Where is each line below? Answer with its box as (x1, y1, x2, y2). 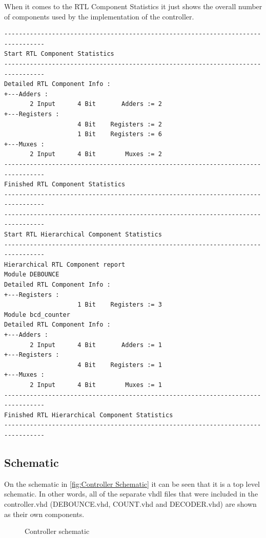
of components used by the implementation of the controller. (4, 11, 194, 21)
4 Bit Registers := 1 (77, 361, 162, 369)
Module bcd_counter (4, 311, 70, 318)
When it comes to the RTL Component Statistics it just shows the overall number (4, 1, 262, 11)
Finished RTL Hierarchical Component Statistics (4, 411, 173, 419)
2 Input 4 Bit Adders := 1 (30, 341, 162, 349)
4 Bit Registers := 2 (77, 120, 162, 128)
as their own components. (4, 508, 85, 519)
